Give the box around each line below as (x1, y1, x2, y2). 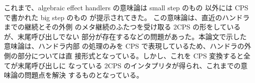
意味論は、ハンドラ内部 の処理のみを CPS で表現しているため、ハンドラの (4, 41, 244, 51)
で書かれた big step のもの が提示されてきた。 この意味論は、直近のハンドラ (4, 12, 250, 22)
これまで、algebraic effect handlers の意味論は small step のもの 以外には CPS (4, 2, 249, 12)
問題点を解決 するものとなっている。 (24, 70, 143, 80)
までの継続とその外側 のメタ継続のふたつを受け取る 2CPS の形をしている (4, 22, 241, 32)
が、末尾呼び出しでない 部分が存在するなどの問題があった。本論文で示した (4, 31, 247, 41)
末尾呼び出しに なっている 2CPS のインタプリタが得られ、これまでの (17, 60, 241, 70)
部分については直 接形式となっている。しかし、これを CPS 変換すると (17, 50, 244, 60)
